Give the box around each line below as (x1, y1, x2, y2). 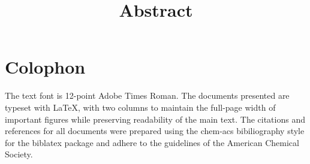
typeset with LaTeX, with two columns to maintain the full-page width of (5, 101, 276, 113)
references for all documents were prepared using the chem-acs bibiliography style (5, 124, 305, 137)
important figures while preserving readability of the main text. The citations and (5, 113, 305, 125)
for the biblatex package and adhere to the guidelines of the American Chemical (5, 136, 299, 148)
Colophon (5, 54, 86, 79)
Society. (5, 148, 33, 160)
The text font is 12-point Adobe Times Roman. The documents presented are (5, 89, 290, 102)
